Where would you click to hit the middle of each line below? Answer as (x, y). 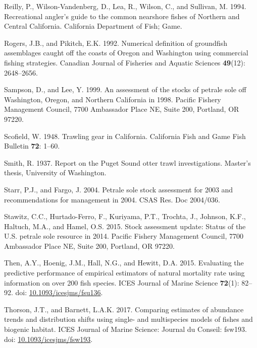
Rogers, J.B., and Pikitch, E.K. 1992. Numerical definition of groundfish (116, 43)
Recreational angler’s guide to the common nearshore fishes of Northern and (122, 16)
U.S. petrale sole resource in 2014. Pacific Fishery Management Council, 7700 (124, 236)
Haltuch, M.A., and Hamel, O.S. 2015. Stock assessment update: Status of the (125, 226)
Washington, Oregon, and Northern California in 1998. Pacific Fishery (113, 99)
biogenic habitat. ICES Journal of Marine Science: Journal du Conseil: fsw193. (125, 329)
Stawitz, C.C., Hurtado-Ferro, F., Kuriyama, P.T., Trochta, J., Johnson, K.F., (125, 216)
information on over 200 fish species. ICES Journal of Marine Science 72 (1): (122, 282)
